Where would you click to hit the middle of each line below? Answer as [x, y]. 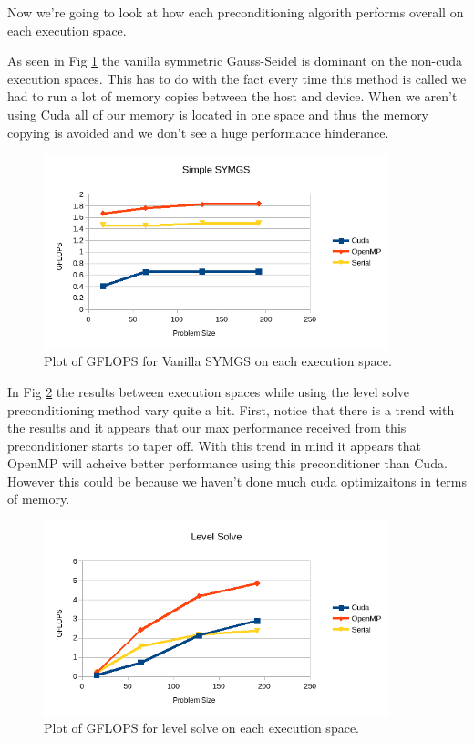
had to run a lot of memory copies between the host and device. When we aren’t [232, 96]
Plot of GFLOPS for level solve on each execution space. [201, 728]
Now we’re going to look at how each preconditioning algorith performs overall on [236, 12]
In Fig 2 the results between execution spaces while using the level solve [208, 391]
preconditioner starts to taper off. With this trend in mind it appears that [215, 445]
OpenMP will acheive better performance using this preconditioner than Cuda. [227, 463]
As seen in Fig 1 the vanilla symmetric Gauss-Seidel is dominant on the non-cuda [235, 61]
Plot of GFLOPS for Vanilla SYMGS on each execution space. [218, 361]
